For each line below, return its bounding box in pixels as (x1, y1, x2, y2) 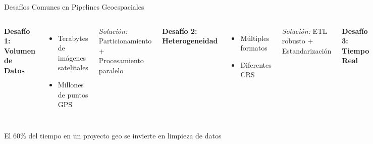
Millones (58, 79, 84, 89)
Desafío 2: (162, 25, 197, 36)
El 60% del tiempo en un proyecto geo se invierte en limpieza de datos (4, 130, 222, 140)
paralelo (98, 65, 124, 75)
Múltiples (240, 32, 270, 43)
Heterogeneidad (162, 35, 218, 46)
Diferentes (240, 59, 272, 70)
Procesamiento (98, 55, 144, 66)
